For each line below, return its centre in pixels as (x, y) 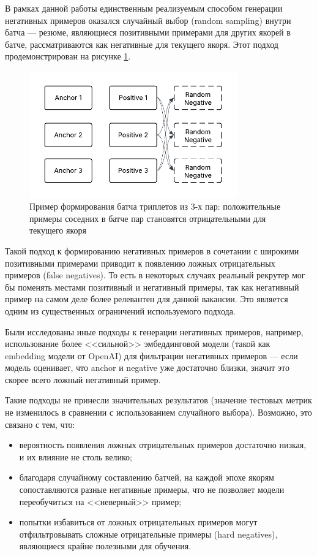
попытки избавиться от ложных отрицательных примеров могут (138, 522)
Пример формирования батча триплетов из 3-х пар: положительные (155, 206)
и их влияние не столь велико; (76, 456)
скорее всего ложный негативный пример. (83, 379)
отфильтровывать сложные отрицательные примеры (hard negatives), (148, 534)
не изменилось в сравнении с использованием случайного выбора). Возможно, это (158, 412)
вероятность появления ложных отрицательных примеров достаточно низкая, (163, 445)
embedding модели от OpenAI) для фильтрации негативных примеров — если (151, 355)
